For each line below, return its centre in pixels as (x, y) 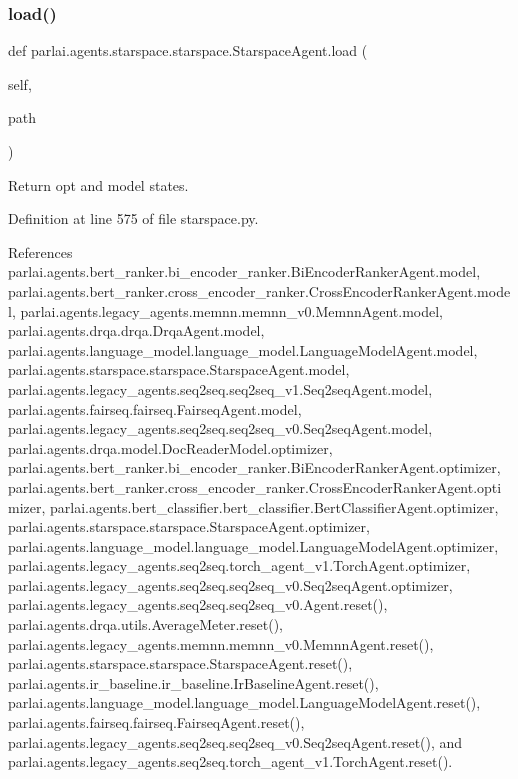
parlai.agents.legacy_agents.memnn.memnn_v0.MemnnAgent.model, (231, 310)
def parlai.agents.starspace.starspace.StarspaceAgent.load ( (188, 50)
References (40, 251)
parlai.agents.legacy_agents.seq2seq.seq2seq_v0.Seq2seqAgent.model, (220, 428)
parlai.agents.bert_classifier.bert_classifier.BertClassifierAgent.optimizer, (274, 506)
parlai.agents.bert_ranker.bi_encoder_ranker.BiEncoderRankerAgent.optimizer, (254, 467)
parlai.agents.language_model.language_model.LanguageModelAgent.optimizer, (253, 545)
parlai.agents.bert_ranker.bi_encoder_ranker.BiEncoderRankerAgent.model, (244, 271)
